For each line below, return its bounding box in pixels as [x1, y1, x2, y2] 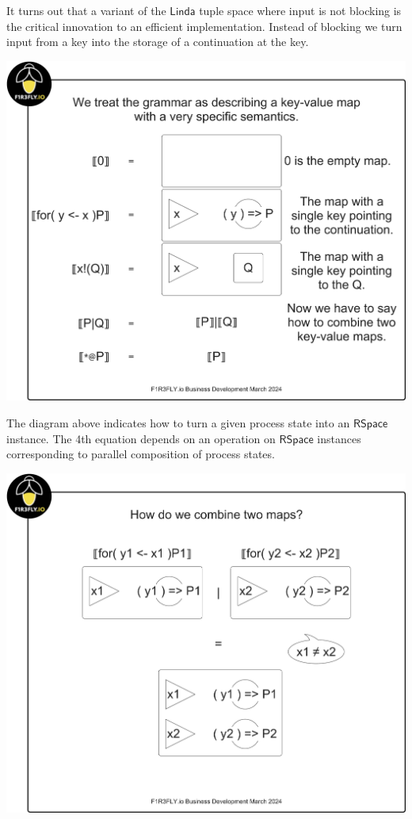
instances [317, 430, 361, 446]
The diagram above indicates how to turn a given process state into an [6, 414, 350, 431]
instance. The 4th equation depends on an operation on [6, 430, 276, 446]
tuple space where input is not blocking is [199, 2, 402, 18]
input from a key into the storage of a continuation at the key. [6, 33, 309, 50]
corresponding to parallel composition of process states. [6, 446, 275, 462]
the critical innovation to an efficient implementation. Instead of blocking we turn [6, 17, 402, 34]
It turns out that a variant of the [6, 2, 166, 18]
